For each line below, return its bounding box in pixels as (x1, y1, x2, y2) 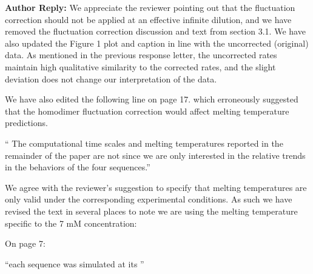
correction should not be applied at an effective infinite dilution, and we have (5, 13, 292, 25)
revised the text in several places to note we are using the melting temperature (5, 204, 298, 217)
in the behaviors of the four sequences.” (5, 161, 150, 173)
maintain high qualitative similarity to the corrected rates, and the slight (5, 60, 276, 73)
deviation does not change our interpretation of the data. (5, 72, 217, 85)
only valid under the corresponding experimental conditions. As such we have (5, 193, 292, 206)
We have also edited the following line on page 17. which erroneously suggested (5, 93, 298, 105)
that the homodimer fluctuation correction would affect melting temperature (5, 104, 289, 117)
